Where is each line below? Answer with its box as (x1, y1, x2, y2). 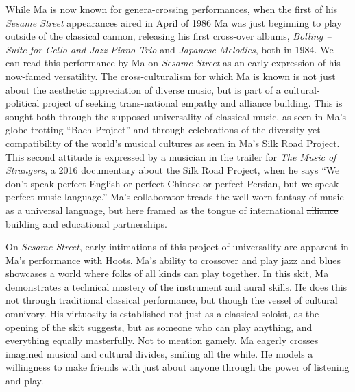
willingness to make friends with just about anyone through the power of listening (5, 360, 350, 374)
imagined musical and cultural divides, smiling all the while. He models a (5, 346, 313, 361)
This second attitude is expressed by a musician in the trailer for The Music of (5, 149, 336, 164)
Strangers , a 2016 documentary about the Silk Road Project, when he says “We (5, 163, 340, 177)
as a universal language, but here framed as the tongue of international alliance (5, 202, 339, 217)
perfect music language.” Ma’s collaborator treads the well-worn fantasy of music (5, 190, 344, 204)
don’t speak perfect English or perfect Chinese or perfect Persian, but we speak (5, 176, 339, 190)
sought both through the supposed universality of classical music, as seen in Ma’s (5, 109, 347, 123)
